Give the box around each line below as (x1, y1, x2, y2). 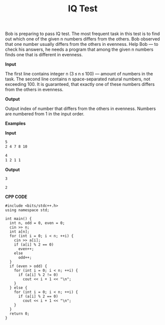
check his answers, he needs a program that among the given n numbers (5, 46, 154, 52)
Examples (5, 120, 26, 126)
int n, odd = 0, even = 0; (9, 220, 65, 226)
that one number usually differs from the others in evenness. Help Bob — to (5, 41, 159, 47)
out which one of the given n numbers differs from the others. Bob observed (5, 36, 160, 42)
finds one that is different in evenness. (5, 52, 83, 58)
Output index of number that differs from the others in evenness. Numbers (5, 106, 156, 111)
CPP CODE (5, 194, 28, 200)
